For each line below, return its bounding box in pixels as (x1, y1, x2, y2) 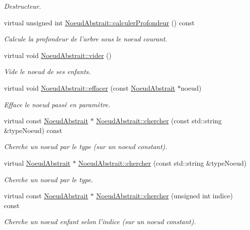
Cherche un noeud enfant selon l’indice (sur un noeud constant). (4, 216, 196, 227)
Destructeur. (4, 1, 41, 11)
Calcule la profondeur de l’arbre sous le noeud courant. (4, 34, 168, 44)
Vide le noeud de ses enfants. (4, 66, 91, 77)
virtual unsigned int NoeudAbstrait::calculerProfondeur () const (4, 17, 195, 27)
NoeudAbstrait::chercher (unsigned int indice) (96, 191, 233, 201)
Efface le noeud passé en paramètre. (4, 99, 111, 109)
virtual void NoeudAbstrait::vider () (4, 50, 112, 60)
